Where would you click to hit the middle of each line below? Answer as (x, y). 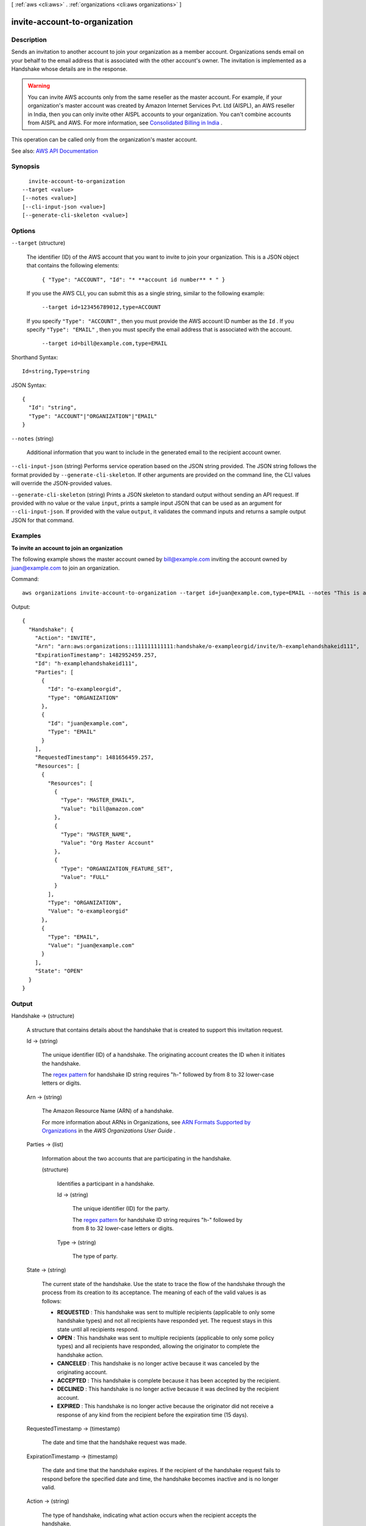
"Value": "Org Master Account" (107, 843)
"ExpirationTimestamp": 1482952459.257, (96, 655)
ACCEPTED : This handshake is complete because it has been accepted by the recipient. (169, 1381)
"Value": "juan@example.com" (91, 946)
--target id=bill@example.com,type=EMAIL (105, 344)
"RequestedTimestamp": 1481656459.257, (94, 758)
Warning (39, 86)
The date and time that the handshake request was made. (114, 1442)
